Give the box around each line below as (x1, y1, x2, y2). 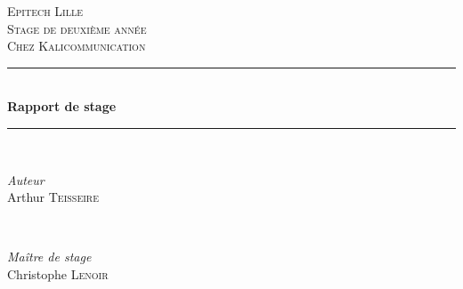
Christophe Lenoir (7, 264, 109, 283)
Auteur (7, 170, 45, 189)
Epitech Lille (7, 2, 84, 20)
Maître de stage (7, 247, 92, 266)
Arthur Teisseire (7, 188, 100, 206)
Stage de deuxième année (7, 19, 147, 37)
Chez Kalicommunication (7, 36, 146, 55)
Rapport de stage (7, 97, 117, 116)
